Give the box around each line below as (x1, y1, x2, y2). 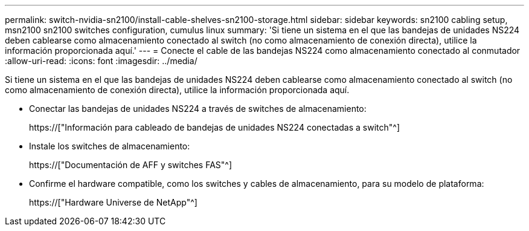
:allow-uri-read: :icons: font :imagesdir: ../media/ (5, 56, 197, 66)
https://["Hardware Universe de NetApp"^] (29, 197, 197, 207)
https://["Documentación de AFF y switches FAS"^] (29, 160, 232, 170)
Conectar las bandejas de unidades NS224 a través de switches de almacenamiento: (29, 103, 367, 114)
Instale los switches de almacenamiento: (29, 141, 190, 151)
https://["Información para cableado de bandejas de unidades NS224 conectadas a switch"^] (29, 122, 400, 132)
